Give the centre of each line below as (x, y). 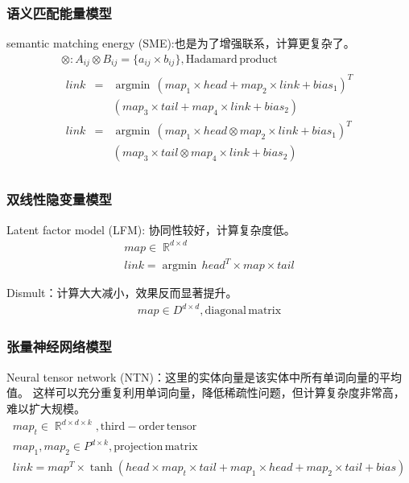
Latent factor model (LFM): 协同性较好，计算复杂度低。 (151, 229)
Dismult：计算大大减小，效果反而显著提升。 (122, 293)
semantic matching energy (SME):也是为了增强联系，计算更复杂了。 (181, 43)
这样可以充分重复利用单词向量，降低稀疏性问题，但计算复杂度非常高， (219, 392)
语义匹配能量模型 (59, 12)
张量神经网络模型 (59, 347)
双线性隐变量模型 (59, 199)
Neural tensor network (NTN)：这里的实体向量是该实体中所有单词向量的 (193, 376)
